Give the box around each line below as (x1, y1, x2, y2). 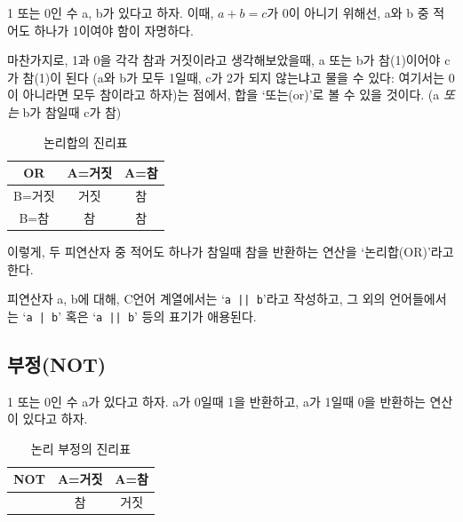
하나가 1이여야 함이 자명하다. (34, 20, 194, 39)
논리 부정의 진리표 (30, 439, 132, 457)
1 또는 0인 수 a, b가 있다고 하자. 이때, (7, 4, 214, 21)
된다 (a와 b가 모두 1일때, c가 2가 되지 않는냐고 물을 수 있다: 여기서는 (65, 67, 445, 86)
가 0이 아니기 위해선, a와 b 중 (267, 4, 429, 21)
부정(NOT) (7, 350, 107, 377)
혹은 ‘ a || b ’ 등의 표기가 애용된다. (65, 306, 257, 325)
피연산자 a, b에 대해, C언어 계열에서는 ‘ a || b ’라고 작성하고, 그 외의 (7, 289, 386, 308)
